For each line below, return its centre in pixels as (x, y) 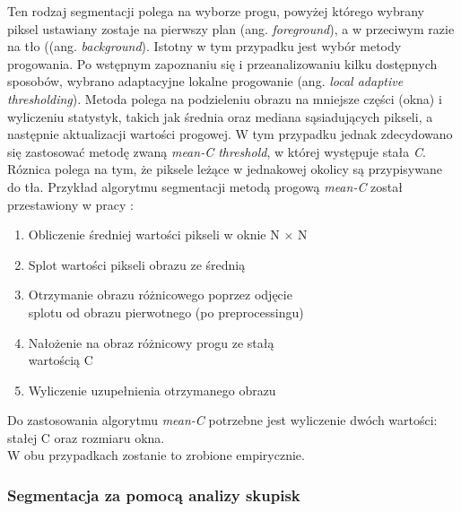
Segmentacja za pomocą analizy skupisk (154, 495)
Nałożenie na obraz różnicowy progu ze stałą (151, 342)
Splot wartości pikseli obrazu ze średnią (137, 264)
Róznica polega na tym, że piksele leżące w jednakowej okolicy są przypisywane (225, 169)
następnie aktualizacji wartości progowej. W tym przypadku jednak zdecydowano (230, 134)
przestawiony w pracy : (70, 204)
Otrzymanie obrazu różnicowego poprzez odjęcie (160, 295)
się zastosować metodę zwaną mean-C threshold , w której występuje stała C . (217, 151)
